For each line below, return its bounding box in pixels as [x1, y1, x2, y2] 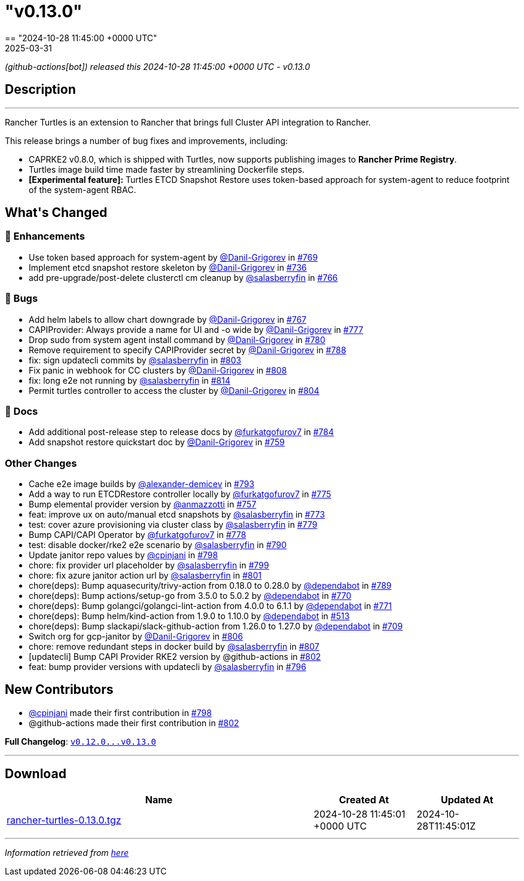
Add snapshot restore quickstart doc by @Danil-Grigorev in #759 [29, 437, 285, 448]
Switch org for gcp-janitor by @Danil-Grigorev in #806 [29, 631, 243, 642]
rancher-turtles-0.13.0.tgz [7, 813, 121, 826]
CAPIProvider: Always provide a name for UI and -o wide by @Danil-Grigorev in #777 [29, 324, 364, 335]
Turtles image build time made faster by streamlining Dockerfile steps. [29, 164, 305, 175]
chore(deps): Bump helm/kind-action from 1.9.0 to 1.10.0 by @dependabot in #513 [29, 611, 350, 622]
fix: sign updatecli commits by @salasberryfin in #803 [29, 354, 242, 365]
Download [5, 766, 66, 782]
